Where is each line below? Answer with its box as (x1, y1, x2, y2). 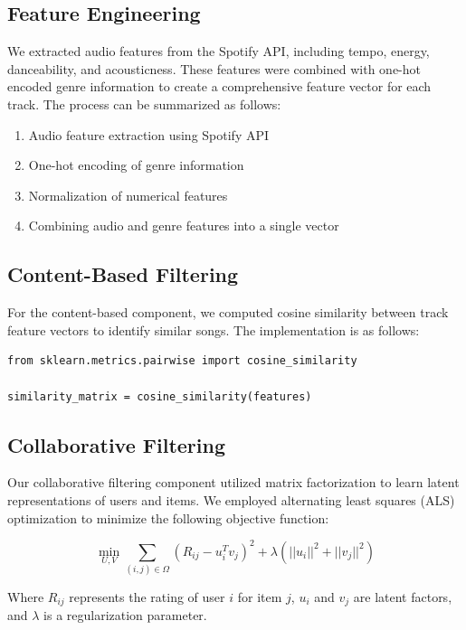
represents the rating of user (69, 587, 225, 606)
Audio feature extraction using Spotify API (28, 125, 270, 144)
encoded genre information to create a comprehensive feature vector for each (7, 77, 432, 96)
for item (237, 587, 282, 606)
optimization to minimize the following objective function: (7, 508, 329, 527)
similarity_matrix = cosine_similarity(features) (7, 390, 312, 403)
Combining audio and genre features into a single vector (28, 216, 339, 235)
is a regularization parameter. (43, 606, 207, 625)
